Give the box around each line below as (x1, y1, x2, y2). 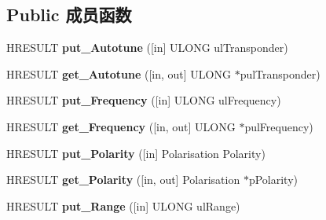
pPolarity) (248, 171, 298, 188)
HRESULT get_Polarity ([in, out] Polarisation (6, 171, 240, 188)
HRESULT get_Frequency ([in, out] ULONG (6, 118, 236, 134)
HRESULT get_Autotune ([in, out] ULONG (6, 65, 231, 82)
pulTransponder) (240, 65, 321, 82)
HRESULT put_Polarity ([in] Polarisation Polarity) (6, 145, 266, 161)
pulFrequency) (244, 118, 313, 134)
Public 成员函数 (6, 2, 132, 27)
